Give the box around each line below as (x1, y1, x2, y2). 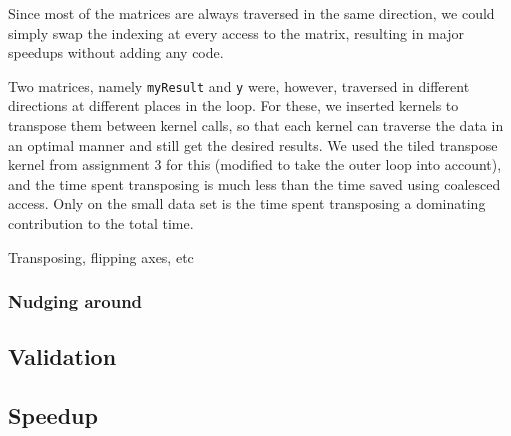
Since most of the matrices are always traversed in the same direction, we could (8, 3, 495, 23)
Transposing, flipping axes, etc (8, 246, 194, 267)
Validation (8, 341, 117, 372)
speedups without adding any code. (8, 42, 224, 63)
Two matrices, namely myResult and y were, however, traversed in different (8, 75, 470, 96)
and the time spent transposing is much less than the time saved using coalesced (8, 173, 501, 194)
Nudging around (8, 289, 143, 314)
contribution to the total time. (8, 213, 194, 233)
